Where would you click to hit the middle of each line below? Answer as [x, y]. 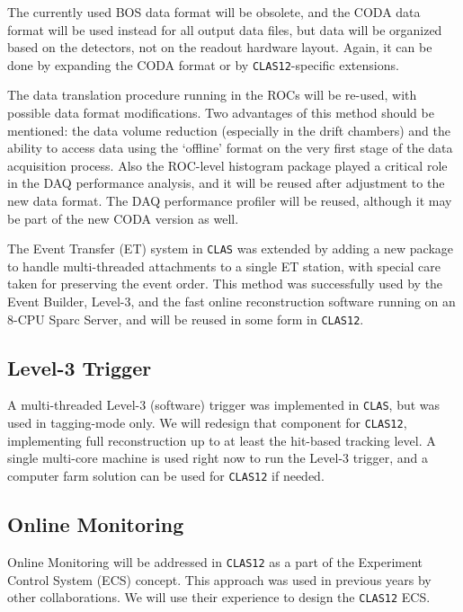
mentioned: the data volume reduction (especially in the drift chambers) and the [229, 130]
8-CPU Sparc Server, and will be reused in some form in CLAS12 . [186, 319]
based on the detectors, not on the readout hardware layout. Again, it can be [220, 47]
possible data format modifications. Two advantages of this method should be [221, 113]
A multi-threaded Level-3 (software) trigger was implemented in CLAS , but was [224, 405]
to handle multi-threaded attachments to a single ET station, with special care [224, 266]
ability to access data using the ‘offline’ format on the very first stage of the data [230, 148]
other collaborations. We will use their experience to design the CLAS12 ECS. [219, 597]
